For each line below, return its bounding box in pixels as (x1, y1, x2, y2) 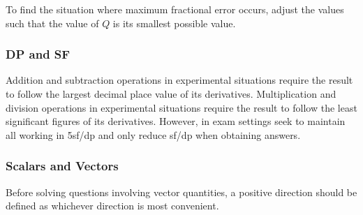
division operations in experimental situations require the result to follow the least (6, 100, 357, 114)
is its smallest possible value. (112, 15, 236, 30)
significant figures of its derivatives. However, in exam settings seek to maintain (6, 114, 346, 128)
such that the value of (6, 15, 99, 30)
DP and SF (6, 45, 71, 63)
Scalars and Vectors (6, 157, 119, 175)
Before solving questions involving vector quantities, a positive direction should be (6, 184, 357, 199)
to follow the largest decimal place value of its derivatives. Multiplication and (6, 87, 336, 101)
